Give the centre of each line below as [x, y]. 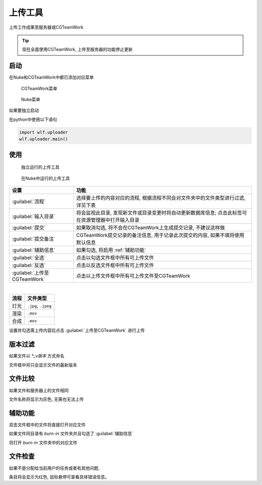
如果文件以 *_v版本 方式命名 [37, 356]
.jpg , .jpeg [40, 306]
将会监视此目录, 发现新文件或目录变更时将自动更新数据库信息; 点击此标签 [159, 213]
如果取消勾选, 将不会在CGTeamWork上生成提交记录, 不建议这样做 [150, 227]
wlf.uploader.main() [43, 139]
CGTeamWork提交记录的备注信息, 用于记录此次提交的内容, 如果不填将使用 [160, 235]
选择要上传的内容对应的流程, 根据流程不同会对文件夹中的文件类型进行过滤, [161, 198]
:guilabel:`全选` [29, 257]
